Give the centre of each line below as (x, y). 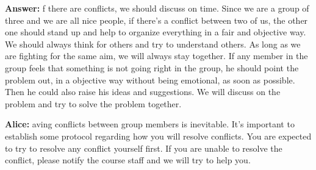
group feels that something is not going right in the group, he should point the (152, 67)
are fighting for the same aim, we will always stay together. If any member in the (156, 56)
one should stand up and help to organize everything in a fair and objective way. (156, 32)
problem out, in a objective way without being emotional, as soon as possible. (150, 80)
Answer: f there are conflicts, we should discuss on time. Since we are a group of (157, 8)
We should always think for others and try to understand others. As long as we (153, 44)
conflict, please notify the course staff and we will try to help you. (128, 160)
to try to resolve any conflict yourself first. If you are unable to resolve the (144, 148)
